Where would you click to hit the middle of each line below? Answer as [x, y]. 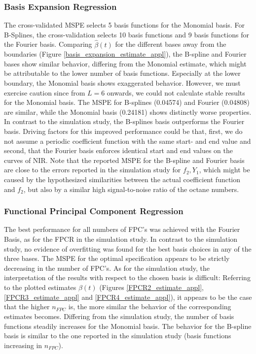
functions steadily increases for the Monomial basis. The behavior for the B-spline [128, 326]
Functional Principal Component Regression [94, 211]
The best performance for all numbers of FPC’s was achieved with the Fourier [122, 229]
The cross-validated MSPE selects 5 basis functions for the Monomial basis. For [124, 25]
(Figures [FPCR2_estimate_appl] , [151, 287]
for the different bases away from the [171, 44]
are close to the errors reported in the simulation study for [92, 170]
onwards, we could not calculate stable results [176, 92]
